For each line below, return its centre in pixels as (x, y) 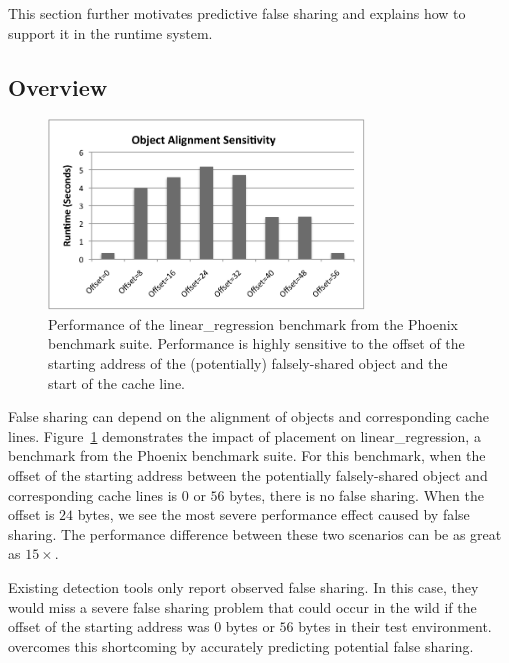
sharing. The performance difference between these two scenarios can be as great (255, 533)
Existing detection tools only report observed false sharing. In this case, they (243, 587)
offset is (31, 514)
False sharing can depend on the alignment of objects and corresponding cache (248, 416)
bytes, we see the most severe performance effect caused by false (273, 514)
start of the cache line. (116, 382)
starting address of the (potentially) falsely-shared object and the (248, 363)
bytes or (250, 626)
